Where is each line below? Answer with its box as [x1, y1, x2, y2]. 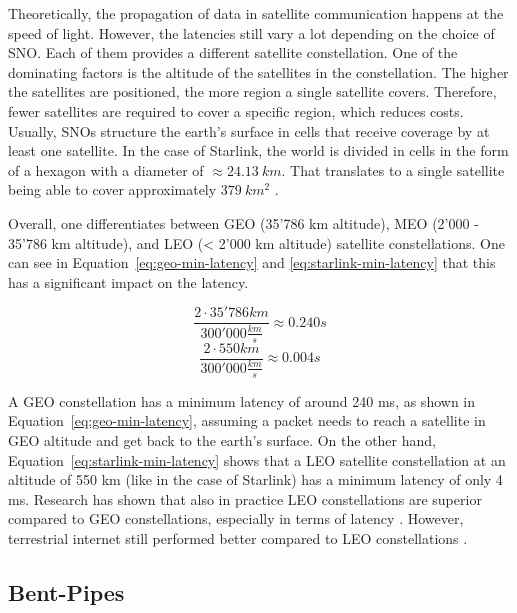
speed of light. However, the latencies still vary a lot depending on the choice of [8, 22, 495, 43]
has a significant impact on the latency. [8, 271, 249, 292]
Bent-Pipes [8, 576, 125, 607]
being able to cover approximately [8, 179, 217, 200]
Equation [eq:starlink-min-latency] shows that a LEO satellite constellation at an [8, 449, 506, 470]
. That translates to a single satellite [281, 159, 505, 180]
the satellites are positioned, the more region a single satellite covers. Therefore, [8, 81, 497, 102]
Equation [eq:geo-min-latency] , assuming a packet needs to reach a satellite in [8, 410, 486, 431]
